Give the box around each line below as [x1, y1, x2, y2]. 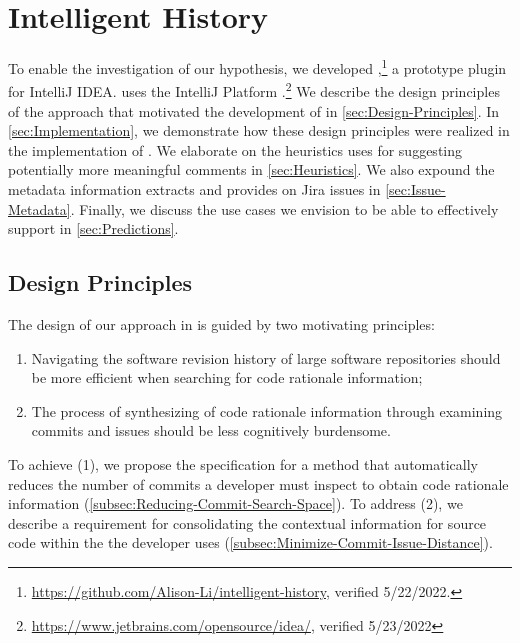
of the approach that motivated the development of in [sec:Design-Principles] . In [8, 100, 500, 121]
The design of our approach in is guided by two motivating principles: [8, 313, 435, 334]
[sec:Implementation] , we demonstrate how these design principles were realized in [8, 120, 510, 141]
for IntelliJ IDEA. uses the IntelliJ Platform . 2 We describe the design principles [8, 78, 500, 102]
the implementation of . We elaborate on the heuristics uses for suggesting [8, 139, 463, 160]
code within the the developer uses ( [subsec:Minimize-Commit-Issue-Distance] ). [8, 532, 493, 553]
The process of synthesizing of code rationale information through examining [31, 400, 503, 421]
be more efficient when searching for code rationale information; [31, 367, 423, 388]
